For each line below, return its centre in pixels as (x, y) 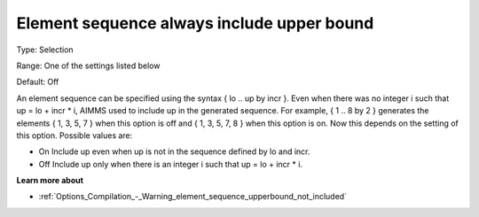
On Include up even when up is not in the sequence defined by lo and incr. (174, 151)
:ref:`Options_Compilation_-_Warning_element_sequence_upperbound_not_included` (193, 197)
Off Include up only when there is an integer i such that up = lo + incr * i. (171, 164)
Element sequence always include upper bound (195, 23)
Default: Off (38, 82)
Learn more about (50, 181)
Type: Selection (45, 50)
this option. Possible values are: (75, 135)
